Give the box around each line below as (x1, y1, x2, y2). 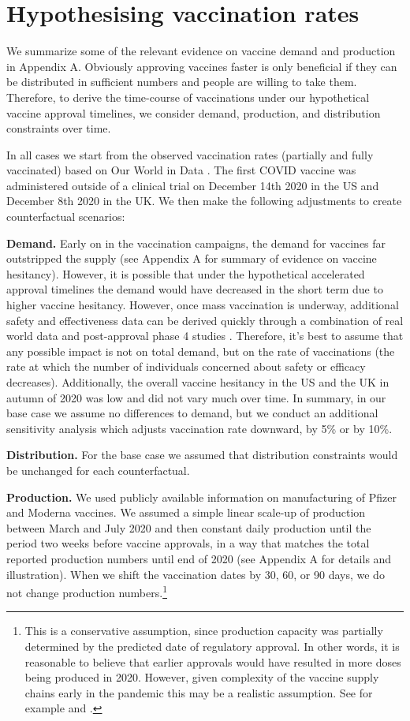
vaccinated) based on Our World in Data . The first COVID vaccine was (6, 162, 356, 178)
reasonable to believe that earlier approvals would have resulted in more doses (24, 653, 401, 670)
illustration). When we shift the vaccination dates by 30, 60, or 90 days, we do (6, 566, 385, 582)
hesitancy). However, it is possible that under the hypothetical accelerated (6, 265, 365, 282)
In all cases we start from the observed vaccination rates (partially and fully (6, 146, 374, 163)
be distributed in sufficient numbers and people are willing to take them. (6, 73, 357, 90)
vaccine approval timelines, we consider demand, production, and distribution (6, 104, 381, 121)
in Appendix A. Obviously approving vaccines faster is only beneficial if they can (6, 58, 397, 74)
